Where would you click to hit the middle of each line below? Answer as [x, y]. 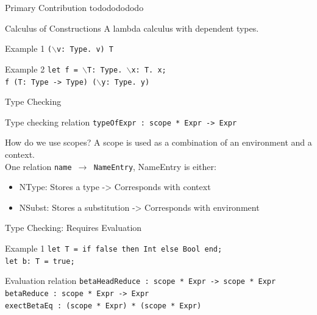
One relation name [38, 166]
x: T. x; [149, 70]
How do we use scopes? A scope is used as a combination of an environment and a [158, 142]
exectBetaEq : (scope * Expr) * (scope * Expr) [103, 306]
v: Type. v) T [85, 50]
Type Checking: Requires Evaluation [73, 228]
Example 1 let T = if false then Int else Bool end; [114, 248]
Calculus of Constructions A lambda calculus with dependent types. [132, 28]
